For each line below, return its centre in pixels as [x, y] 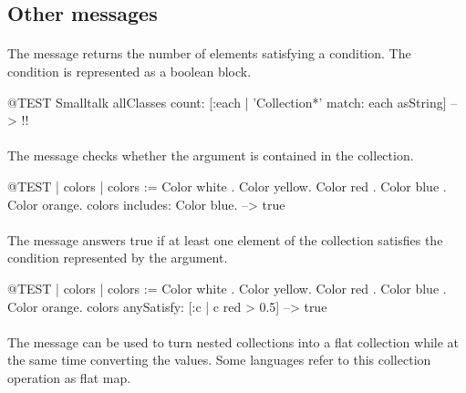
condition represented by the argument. [118, 258]
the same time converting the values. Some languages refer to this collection [219, 360]
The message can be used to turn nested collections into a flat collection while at [233, 341]
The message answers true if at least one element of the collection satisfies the [225, 239]
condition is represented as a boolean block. [129, 71]
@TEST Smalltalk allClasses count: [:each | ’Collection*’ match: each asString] [227, 102]
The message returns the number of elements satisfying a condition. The [209, 53]
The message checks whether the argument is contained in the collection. [211, 155]
